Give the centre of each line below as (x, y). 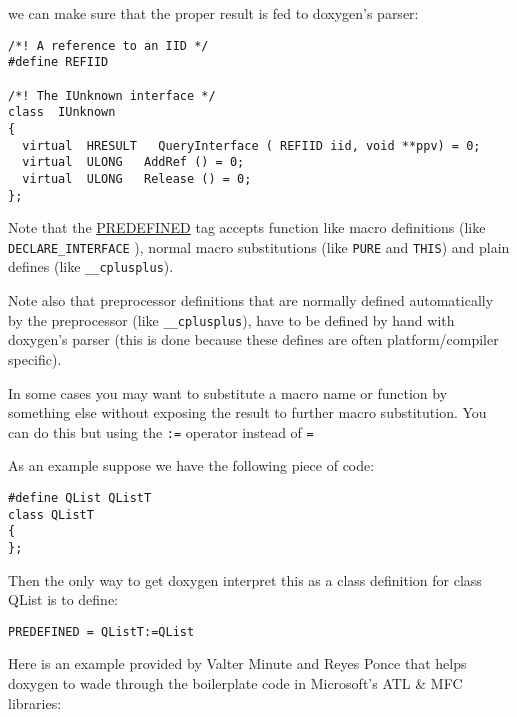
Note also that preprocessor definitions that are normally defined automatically (251, 300)
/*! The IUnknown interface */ (112, 95)
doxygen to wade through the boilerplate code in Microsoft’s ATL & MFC (235, 683)
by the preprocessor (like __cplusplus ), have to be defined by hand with (231, 319)
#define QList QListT (80, 497)
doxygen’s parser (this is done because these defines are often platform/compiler (253, 339)
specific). (35, 358)
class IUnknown (62, 112)
